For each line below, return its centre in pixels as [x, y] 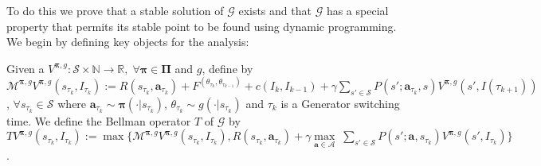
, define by [227, 68]
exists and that [275, 10]
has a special [357, 10]
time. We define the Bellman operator [99, 120]
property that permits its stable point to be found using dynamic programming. [202, 26]
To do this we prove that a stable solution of [115, 10]
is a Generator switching [340, 103]
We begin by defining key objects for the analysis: [128, 42]
